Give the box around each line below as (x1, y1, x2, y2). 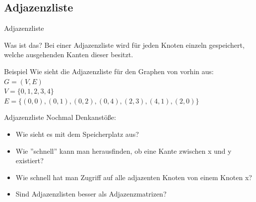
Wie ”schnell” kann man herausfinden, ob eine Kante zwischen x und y (15, 145, 232, 156)
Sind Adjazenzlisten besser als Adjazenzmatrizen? (15, 189, 167, 199)
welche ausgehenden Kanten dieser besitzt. (4, 49, 133, 60)
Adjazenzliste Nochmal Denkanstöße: (4, 112, 116, 122)
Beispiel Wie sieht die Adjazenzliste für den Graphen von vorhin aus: (4, 66, 214, 76)
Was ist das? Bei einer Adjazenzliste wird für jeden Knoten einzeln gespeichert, (4, 39, 245, 50)
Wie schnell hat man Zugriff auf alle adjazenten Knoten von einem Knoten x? (15, 172, 252, 182)
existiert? (15, 155, 44, 166)
